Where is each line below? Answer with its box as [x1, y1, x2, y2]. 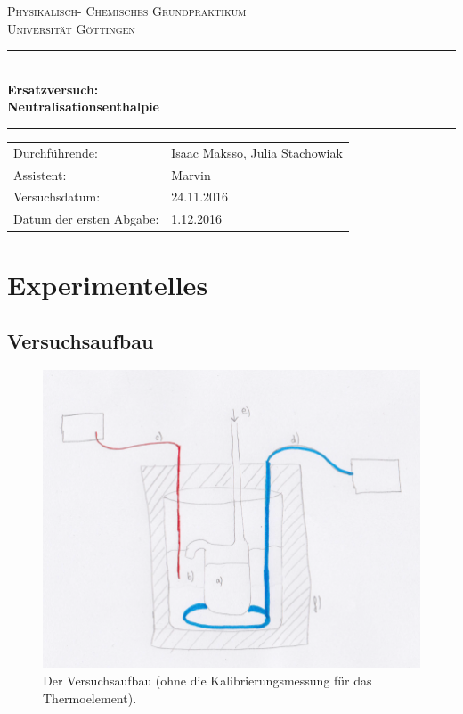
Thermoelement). [43, 688, 137, 707]
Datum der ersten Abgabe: [13, 209, 159, 228]
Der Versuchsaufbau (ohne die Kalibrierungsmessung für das [43, 670, 372, 689]
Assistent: [13, 165, 67, 184]
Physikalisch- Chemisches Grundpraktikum [7, 2, 247, 20]
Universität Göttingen [7, 19, 135, 37]
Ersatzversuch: [7, 79, 99, 98]
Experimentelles [7, 266, 208, 302]
